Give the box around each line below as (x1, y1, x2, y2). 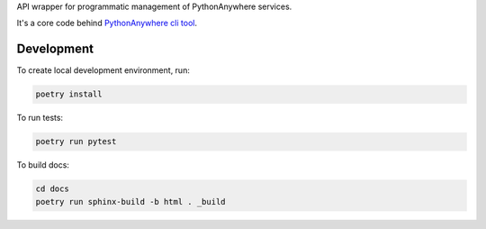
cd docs (35, 184, 69, 194)
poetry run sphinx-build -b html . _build (35, 197, 226, 206)
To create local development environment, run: (16, 65, 191, 76)
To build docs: (16, 160, 69, 170)
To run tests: (16, 113, 63, 124)
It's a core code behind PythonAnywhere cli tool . (16, 18, 198, 29)
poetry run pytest (35, 136, 117, 147)
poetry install (35, 89, 103, 99)
